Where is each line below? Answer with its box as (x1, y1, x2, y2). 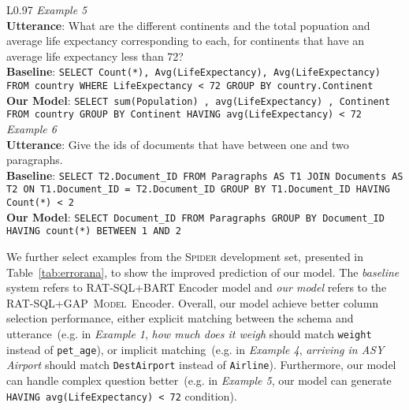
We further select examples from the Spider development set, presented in (6, 248, 364, 265)
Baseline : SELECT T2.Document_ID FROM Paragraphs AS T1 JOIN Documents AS (6, 166, 403, 183)
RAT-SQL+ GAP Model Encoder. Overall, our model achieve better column (6, 294, 379, 311)
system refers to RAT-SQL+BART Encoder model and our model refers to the (6, 279, 387, 296)
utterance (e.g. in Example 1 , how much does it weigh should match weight (6, 326, 372, 342)
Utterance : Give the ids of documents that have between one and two (6, 136, 349, 152)
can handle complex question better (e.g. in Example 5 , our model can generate (6, 372, 392, 388)
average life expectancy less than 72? (6, 47, 184, 64)
